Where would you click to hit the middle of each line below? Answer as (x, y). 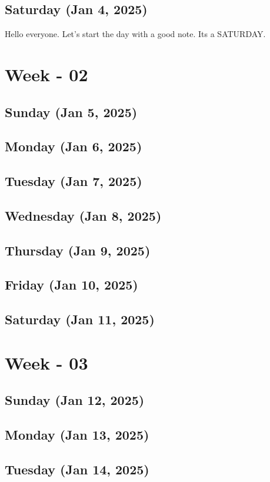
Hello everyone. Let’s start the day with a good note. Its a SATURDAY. (135, 34)
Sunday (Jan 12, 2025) (75, 400)
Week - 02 (46, 74)
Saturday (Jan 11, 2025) (80, 319)
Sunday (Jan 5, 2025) (71, 112)
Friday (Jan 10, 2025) (71, 285)
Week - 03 (46, 362)
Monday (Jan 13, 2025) (77, 435)
